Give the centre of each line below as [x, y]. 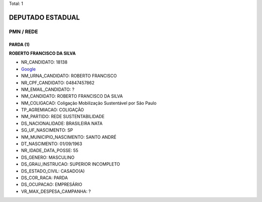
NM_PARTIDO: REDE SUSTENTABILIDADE [63, 117]
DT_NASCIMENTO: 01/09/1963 [52, 144]
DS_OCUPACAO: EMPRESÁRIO [52, 185]
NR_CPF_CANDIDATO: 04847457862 [58, 83]
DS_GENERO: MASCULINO [48, 157]
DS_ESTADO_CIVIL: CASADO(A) [53, 171]
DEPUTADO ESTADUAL [44, 17]
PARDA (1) [19, 44]
